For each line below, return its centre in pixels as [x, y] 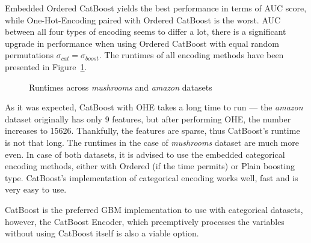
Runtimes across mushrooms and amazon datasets [121, 87]
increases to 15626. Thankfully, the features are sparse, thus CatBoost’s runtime [152, 130]
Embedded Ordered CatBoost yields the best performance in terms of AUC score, [156, 8]
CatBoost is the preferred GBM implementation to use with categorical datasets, [154, 209]
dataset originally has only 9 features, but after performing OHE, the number [148, 118]
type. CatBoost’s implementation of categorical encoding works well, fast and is [152, 177]
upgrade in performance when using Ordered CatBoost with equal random [142, 43]
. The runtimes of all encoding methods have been [191, 55]
